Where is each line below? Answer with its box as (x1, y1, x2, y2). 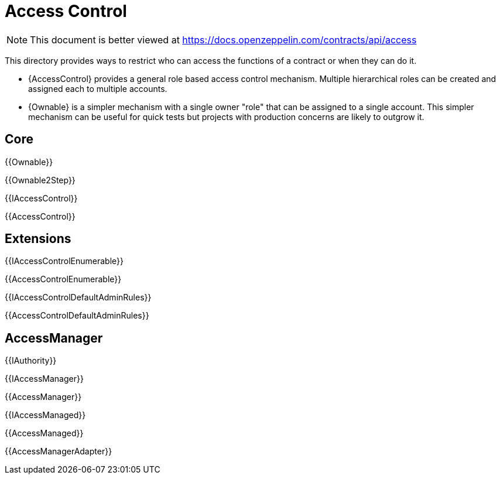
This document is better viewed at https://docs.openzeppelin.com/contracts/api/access (30, 33, 417, 46)
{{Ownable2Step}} (5, 175, 76, 185)
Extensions (5, 231, 71, 247)
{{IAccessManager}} (5, 374, 84, 384)
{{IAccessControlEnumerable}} (5, 256, 124, 266)
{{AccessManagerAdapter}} (5, 446, 112, 457)
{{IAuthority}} (5, 355, 57, 366)
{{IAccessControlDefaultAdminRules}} (5, 292, 152, 303)
